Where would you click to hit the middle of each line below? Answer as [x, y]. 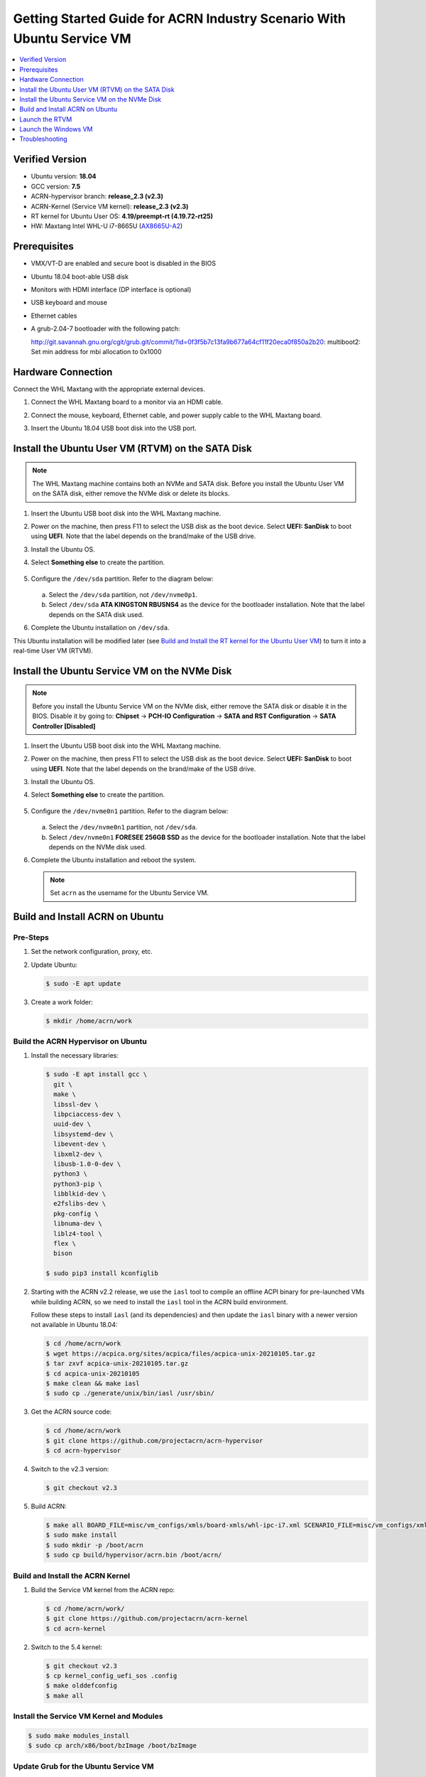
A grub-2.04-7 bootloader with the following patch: [105, 329]
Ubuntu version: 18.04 [64, 176]
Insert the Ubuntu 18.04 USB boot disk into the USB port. [114, 428]
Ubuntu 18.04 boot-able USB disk [80, 277]
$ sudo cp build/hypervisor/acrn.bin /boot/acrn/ [134, 1555]
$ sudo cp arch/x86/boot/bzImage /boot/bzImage [112, 1746]
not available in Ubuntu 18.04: [74, 1325]
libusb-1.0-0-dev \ [87, 1164]
